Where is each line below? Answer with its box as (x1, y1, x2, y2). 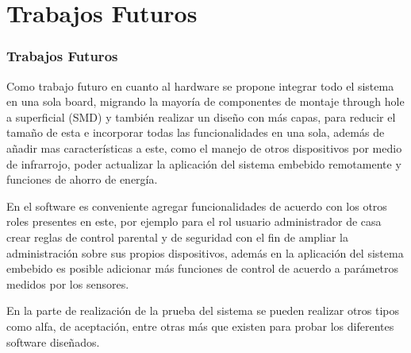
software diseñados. (6, 333, 100, 350)
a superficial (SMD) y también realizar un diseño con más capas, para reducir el (6, 108, 396, 125)
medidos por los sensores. (6, 275, 129, 292)
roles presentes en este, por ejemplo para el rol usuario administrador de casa (6, 213, 382, 230)
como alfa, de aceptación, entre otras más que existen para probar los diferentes (6, 317, 394, 334)
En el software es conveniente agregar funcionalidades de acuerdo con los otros (6, 197, 387, 214)
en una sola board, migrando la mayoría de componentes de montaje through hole (6, 93, 405, 110)
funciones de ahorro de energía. (6, 171, 158, 188)
